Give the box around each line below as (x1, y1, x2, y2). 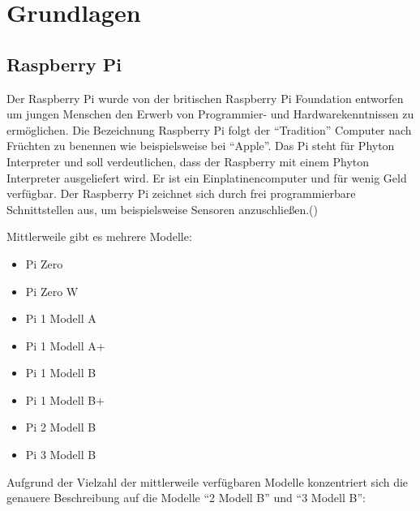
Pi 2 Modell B (25, 419, 96, 436)
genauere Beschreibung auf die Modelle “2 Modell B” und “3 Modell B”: (6, 489, 366, 506)
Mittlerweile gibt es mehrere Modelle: (6, 228, 192, 245)
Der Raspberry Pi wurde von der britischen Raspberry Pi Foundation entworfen (6, 89, 404, 106)
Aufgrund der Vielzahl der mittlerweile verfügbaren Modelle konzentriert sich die (6, 473, 409, 490)
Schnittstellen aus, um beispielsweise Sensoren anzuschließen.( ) (6, 200, 319, 217)
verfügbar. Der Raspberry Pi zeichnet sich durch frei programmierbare (6, 185, 356, 202)
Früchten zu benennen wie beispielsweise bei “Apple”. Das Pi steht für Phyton (6, 137, 395, 154)
